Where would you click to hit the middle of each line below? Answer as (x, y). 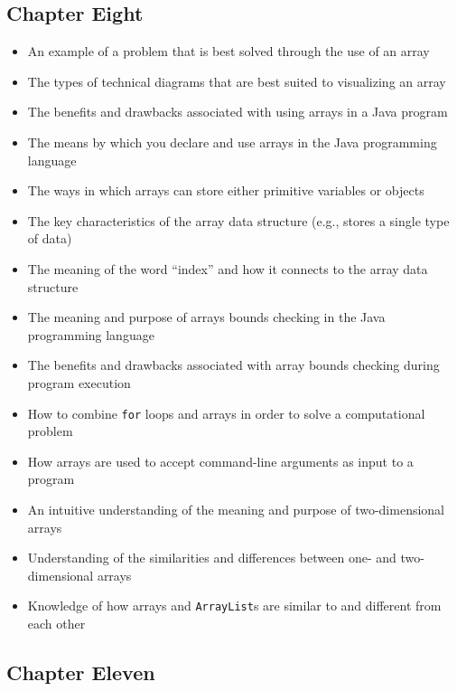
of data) (50, 238)
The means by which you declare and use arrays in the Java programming (232, 142)
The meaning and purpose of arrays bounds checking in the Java (206, 317)
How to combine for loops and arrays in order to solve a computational (226, 413)
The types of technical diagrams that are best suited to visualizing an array (237, 81)
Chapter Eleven (81, 672)
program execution (79, 382)
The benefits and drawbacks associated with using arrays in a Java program (238, 112)
